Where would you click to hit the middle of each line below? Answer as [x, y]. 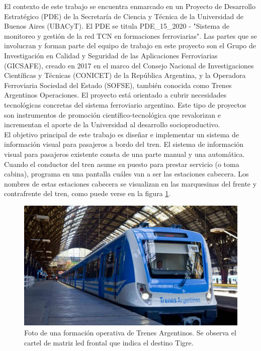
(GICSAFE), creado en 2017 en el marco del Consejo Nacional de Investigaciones [129, 65]
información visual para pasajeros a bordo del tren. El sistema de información [124, 144]
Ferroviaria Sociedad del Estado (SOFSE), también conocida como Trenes [118, 85]
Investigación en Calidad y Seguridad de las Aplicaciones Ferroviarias [111, 55]
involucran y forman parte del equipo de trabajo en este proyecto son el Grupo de [130, 46]
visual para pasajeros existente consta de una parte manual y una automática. [124, 154]
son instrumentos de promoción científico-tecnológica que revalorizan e [112, 114]
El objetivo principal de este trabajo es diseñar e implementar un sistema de [121, 134]
